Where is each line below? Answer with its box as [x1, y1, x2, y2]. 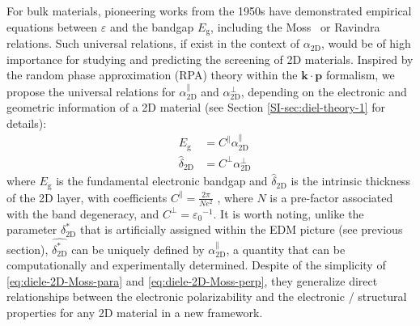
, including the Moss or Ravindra [210, 18, 380, 35]
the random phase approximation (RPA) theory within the [6, 66, 298, 83]
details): [6, 114, 47, 131]
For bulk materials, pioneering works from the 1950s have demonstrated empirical [6, 2, 412, 19]
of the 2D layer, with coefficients [6, 188, 168, 205]
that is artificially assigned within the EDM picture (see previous [80, 221, 403, 238]
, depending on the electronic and [240, 83, 407, 99]
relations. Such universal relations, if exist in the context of [6, 35, 300, 52]
